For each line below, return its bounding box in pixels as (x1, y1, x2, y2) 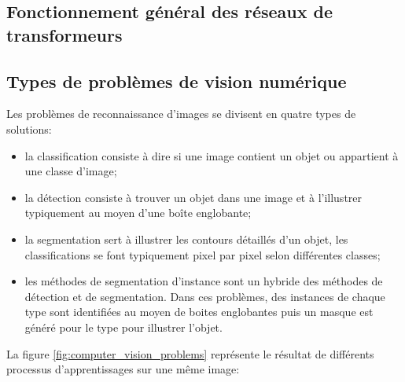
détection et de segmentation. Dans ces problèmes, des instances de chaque (24, 288, 385, 304)
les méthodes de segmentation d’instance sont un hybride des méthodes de (24, 273, 383, 289)
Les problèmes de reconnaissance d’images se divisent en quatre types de (6, 105, 356, 122)
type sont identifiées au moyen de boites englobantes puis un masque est (24, 303, 374, 320)
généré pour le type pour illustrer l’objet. (24, 318, 223, 335)
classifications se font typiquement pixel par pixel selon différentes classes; (24, 246, 381, 263)
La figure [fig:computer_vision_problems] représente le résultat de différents (6, 345, 374, 362)
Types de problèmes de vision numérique (6, 68, 347, 93)
